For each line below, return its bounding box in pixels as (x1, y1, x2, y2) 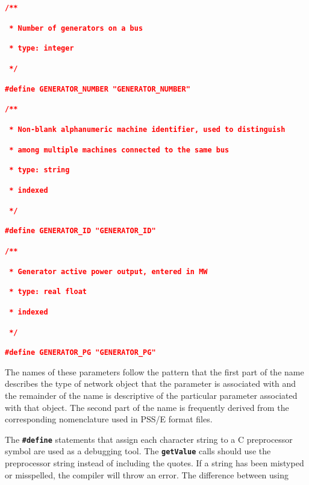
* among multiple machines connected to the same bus (9, 145, 229, 154)
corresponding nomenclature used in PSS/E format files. (5, 413, 213, 425)
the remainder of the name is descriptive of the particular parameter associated (5, 389, 298, 401)
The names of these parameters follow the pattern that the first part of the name (5, 365, 304, 378)
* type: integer (9, 44, 74, 53)
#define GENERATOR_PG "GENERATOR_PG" (5, 348, 156, 357)
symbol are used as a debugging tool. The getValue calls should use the (5, 445, 271, 457)
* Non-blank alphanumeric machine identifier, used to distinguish (9, 125, 286, 134)
